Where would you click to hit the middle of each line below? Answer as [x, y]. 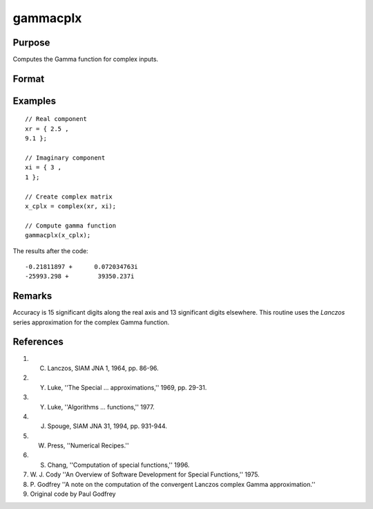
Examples [35, 101]
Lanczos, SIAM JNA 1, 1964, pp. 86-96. [103, 368]
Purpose [31, 43]
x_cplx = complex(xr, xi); [71, 206]
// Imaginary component [65, 158]
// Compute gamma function [71, 225]
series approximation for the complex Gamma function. [91, 322]
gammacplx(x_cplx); [58, 235]
